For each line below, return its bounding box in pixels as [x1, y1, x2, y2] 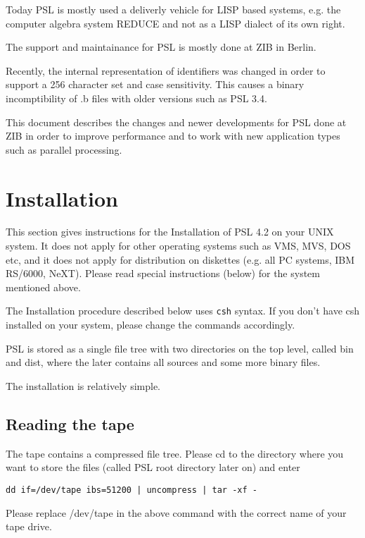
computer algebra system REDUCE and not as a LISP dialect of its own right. [6, 16, 345, 30]
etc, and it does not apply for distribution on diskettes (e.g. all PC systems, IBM [6, 252, 355, 267]
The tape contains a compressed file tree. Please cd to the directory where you [6, 446, 344, 460]
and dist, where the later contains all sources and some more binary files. [6, 355, 321, 369]
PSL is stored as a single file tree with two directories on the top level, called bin [6, 341, 354, 355]
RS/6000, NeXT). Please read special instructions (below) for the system [6, 266, 320, 281]
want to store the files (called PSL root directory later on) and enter [6, 460, 300, 475]
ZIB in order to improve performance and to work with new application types [6, 128, 340, 143]
